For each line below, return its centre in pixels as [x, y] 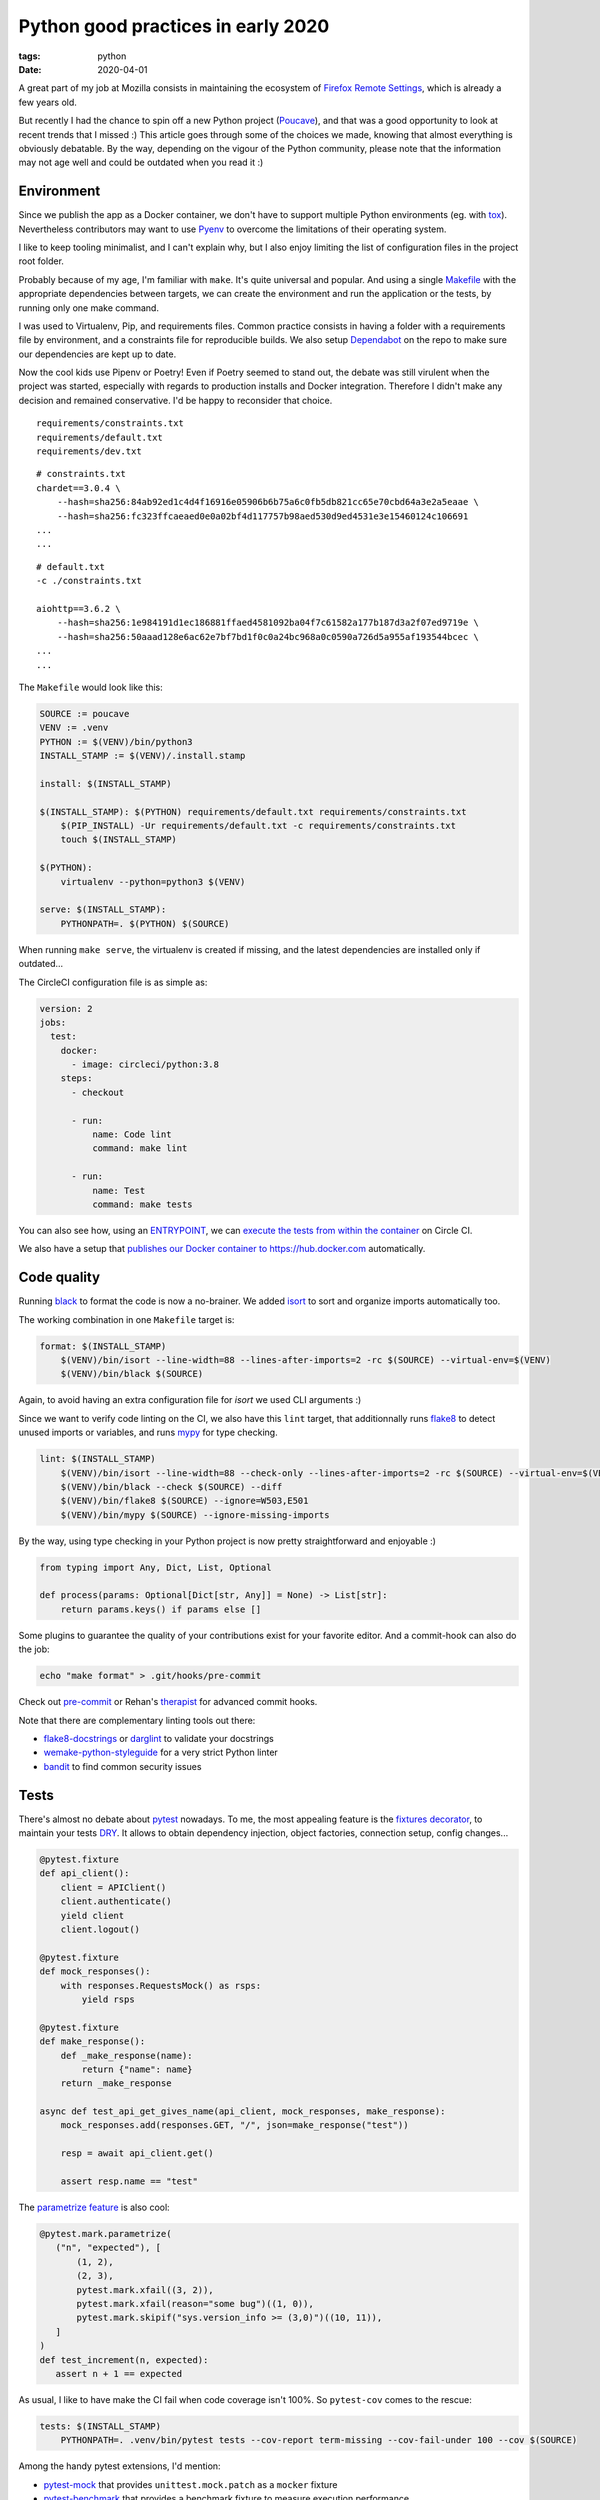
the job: [34, 1649]
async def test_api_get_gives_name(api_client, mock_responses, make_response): [242, 2111]
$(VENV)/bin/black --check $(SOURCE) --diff [171, 1486]
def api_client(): [84, 1873]
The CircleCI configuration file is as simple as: [113, 982]
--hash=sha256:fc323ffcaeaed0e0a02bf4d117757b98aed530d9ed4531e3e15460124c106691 [262, 516]
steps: [76, 1078]
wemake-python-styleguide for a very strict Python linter [161, 1752]
